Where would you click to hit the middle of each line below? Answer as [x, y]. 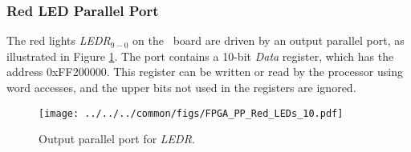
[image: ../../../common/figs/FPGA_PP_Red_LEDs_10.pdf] [191, 113]
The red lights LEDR [59, 40]
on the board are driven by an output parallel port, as [269, 40]
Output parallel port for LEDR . [117, 139]
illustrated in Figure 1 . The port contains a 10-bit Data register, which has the [200, 56]
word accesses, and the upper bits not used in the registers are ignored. [181, 87]
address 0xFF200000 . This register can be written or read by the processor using [205, 72]
